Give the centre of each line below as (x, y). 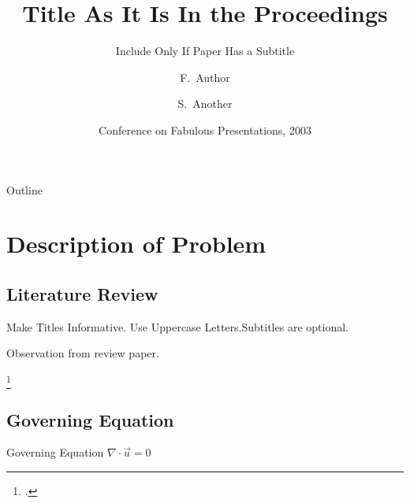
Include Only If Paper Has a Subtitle (205, 51)
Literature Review (82, 293)
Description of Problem (136, 244)
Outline (24, 189)
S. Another (205, 104)
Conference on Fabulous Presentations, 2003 (205, 129)
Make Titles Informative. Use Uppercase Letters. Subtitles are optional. (177, 326)
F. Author (205, 77)
